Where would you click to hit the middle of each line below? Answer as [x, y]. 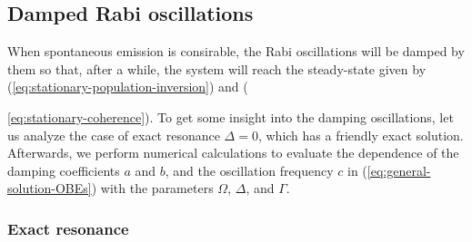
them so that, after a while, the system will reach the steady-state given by [217, 68]
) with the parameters [152, 188]
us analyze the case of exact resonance [114, 135]
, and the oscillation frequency [249, 170]
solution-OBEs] [50, 188]
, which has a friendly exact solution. [361, 135]
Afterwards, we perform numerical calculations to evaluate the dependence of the [233, 153]
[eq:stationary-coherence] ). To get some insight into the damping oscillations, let [231, 116]
